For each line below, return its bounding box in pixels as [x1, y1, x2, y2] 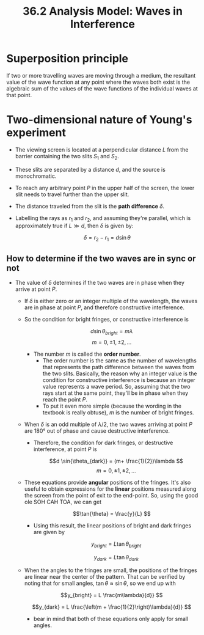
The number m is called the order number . [33, 350, 142, 358]
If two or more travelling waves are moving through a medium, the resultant [6, 72, 196, 79]
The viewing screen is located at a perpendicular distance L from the [15, 145, 189, 153]
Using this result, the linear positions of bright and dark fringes [33, 521, 191, 529]
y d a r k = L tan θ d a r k [93, 553, 139, 562]
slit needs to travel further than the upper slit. [15, 191, 129, 198]
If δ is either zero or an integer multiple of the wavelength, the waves [24, 298, 198, 305]
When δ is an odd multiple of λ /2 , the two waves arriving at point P [24, 420, 192, 428]
